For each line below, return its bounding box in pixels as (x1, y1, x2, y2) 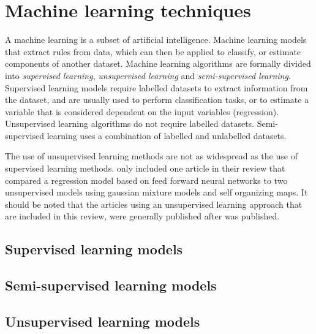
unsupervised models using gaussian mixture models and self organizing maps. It (5, 186, 308, 199)
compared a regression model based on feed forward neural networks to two (5, 173, 288, 186)
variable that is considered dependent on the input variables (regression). (5, 105, 279, 118)
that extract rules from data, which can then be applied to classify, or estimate (5, 45, 301, 58)
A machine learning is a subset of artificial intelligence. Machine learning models (5, 33, 307, 46)
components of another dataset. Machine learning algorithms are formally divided (5, 57, 311, 70)
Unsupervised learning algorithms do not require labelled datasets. (5, 117, 255, 130)
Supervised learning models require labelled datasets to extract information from (5, 81, 308, 94)
